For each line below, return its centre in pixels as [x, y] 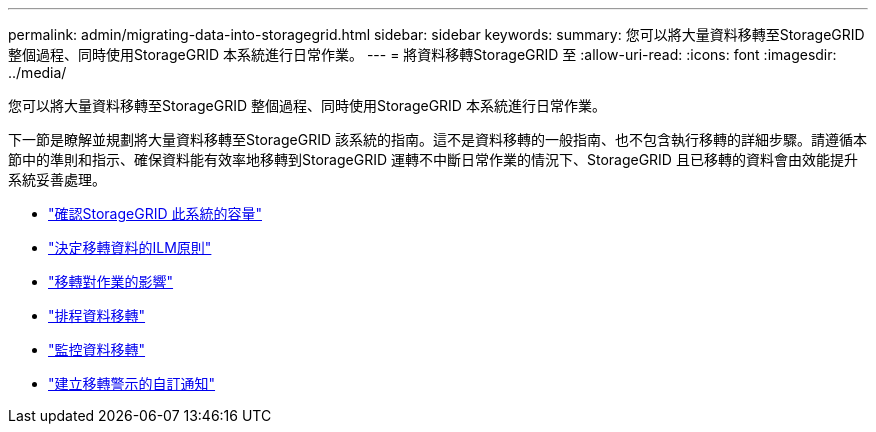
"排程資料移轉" [97, 315]
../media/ [37, 72]
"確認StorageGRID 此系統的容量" [155, 213]
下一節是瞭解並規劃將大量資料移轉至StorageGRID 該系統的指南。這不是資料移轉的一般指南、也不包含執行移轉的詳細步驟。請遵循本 [437, 139]
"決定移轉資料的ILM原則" [130, 247]
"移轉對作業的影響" [111, 281]
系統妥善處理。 [57, 179]
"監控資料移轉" [97, 349]
